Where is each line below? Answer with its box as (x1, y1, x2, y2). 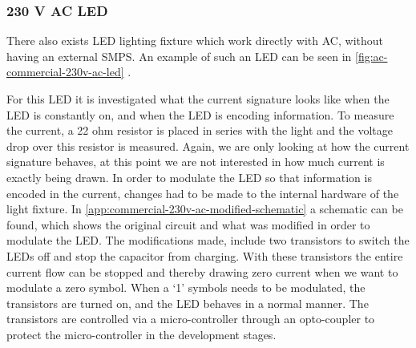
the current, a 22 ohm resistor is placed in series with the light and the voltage (6, 122, 393, 139)
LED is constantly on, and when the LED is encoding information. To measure (6, 106, 394, 123)
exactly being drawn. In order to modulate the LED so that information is (6, 168, 372, 185)
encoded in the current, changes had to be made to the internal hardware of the (6, 184, 399, 201)
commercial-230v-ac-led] (6, 63, 124, 80)
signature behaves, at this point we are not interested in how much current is (6, 153, 385, 170)
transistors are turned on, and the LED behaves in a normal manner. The (6, 294, 369, 311)
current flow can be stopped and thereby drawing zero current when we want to (6, 263, 398, 280)
